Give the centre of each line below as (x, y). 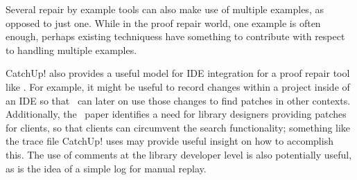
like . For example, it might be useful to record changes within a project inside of (178, 86)
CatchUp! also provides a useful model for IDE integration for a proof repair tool (178, 73)
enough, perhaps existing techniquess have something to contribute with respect (175, 36)
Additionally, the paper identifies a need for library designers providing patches (176, 114)
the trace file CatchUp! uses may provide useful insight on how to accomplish (169, 141)
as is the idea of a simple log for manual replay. (106, 168)
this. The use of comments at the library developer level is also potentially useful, (179, 154)
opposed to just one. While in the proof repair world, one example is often (163, 22)
